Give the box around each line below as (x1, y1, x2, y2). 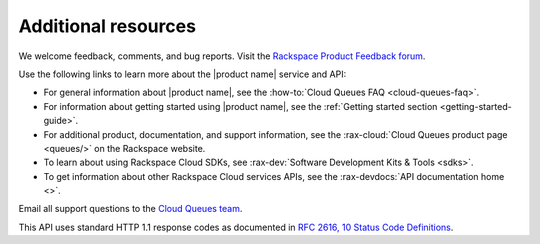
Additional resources (18, 15, 197, 37)
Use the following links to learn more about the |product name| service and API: (18, 68, 347, 80)
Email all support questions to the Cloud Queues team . (18, 203, 243, 215)
